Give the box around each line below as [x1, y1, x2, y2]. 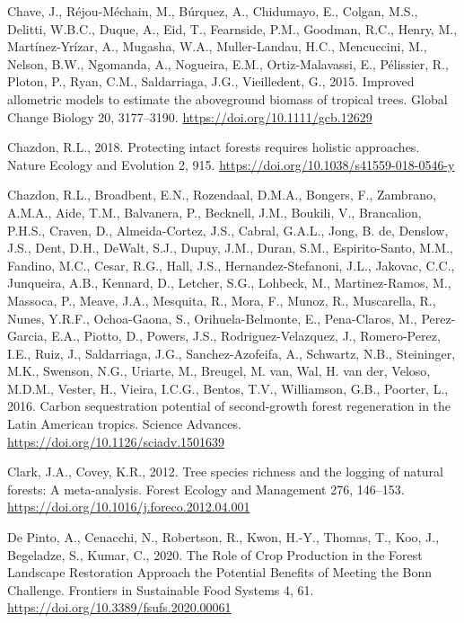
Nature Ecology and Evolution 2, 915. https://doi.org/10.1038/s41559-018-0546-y [7, 155, 455, 174]
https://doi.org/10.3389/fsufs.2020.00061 [7, 598, 232, 617]
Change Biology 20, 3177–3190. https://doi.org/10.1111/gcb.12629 [7, 107, 372, 126]
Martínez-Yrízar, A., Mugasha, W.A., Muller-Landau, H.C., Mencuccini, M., [7, 37, 427, 56]
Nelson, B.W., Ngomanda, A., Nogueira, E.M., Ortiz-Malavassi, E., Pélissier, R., [7, 54, 449, 73]
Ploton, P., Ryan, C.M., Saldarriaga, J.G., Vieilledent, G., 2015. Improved [7, 72, 415, 91]
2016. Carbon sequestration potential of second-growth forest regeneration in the [7, 396, 451, 415]
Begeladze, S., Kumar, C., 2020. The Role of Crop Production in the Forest [7, 545, 423, 564]
